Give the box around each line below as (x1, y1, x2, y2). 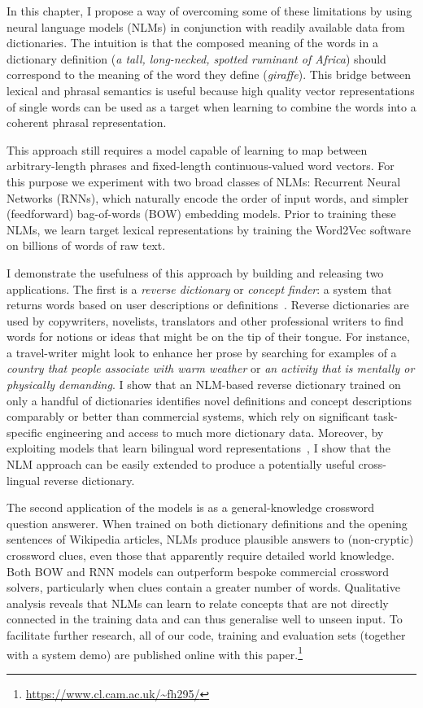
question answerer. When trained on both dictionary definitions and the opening (7, 514, 408, 531)
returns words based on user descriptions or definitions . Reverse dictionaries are (7, 296, 409, 313)
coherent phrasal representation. (7, 114, 167, 131)
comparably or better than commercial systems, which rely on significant (7, 408, 370, 425)
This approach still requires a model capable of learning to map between (7, 141, 368, 158)
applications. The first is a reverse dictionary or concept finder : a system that (7, 280, 392, 297)
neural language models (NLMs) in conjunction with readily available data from (7, 18, 405, 35)
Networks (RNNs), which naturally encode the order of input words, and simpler (7, 189, 409, 206)
